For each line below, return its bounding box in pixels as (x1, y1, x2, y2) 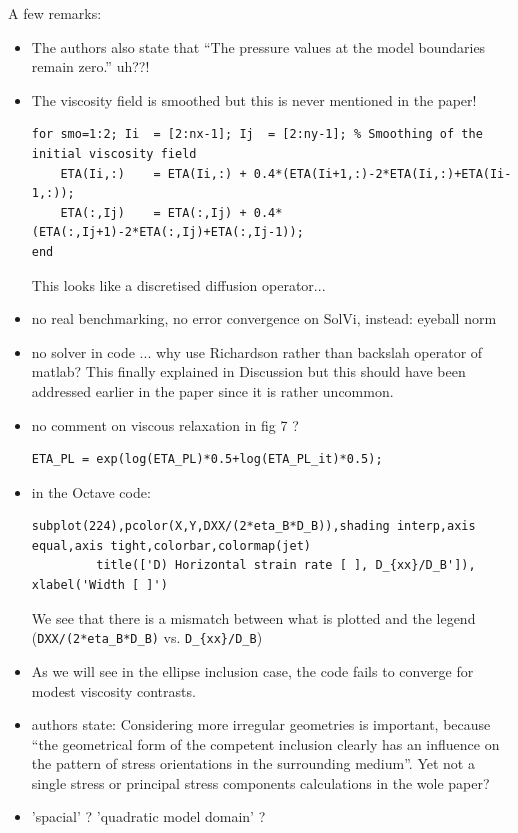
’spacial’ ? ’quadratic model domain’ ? (31, 806, 266, 827)
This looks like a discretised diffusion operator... (31, 274, 326, 295)
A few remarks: (8, 3, 102, 23)
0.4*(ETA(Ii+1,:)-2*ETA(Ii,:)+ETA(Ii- (253, 166, 512, 181)
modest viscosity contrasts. (31, 680, 196, 701)
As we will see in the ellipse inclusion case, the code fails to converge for (31, 660, 474, 681)
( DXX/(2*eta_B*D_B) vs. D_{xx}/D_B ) (31, 627, 263, 648)
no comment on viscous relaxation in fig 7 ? (31, 414, 299, 435)
